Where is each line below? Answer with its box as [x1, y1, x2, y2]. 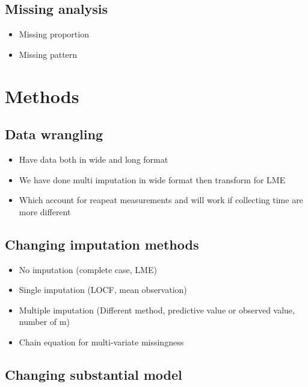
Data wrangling [5, 125, 103, 143]
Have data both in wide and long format [19, 153, 168, 165]
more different [19, 205, 71, 218]
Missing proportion [19, 28, 89, 40]
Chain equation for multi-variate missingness [19, 335, 184, 348]
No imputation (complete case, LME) [19, 263, 157, 275]
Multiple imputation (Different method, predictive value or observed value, [19, 303, 295, 316]
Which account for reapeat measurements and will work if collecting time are [19, 193, 303, 206]
